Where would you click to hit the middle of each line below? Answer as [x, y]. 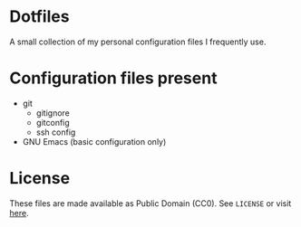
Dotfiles [39, 17]
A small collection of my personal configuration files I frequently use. [138, 42]
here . [19, 213]
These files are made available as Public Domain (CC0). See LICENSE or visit [150, 203]
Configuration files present [113, 78]
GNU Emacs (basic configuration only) [94, 141]
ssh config [56, 132]
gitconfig [53, 122]
